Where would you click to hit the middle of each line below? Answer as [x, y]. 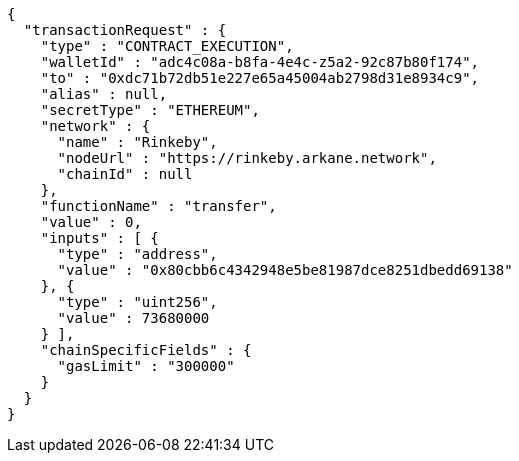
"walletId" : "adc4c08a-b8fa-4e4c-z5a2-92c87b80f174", [260, 62]
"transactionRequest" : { [125, 30]
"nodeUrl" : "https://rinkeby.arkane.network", [247, 158]
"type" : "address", [137, 254]
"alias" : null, [104, 94]
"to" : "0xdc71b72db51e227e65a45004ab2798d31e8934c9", [260, 78]
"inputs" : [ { [99, 238]
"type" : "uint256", [137, 302]
